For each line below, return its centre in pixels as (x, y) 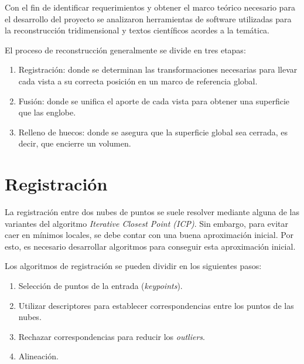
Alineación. (38, 356)
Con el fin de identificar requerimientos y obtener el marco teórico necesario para (150, 7)
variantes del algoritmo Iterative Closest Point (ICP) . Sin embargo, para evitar (147, 223)
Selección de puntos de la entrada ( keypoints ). (100, 286)
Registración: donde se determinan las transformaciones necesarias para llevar (158, 69)
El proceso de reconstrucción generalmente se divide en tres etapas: (125, 50)
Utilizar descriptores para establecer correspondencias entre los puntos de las (156, 305)
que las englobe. (47, 112)
